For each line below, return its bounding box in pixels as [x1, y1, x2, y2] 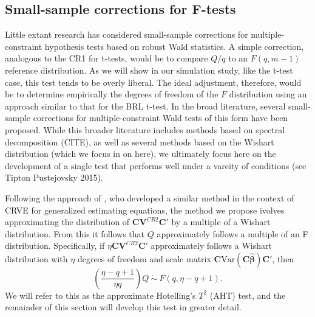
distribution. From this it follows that [5, 227, 144, 240]
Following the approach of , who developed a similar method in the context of [5, 191, 294, 204]
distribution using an [229, 88, 307, 100]
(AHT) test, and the [209, 288, 286, 301]
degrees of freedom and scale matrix [77, 252, 211, 265]
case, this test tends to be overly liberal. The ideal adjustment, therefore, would [5, 75, 302, 88]
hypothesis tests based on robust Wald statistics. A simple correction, [44, 40, 304, 52]
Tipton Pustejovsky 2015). [5, 171, 103, 184]
